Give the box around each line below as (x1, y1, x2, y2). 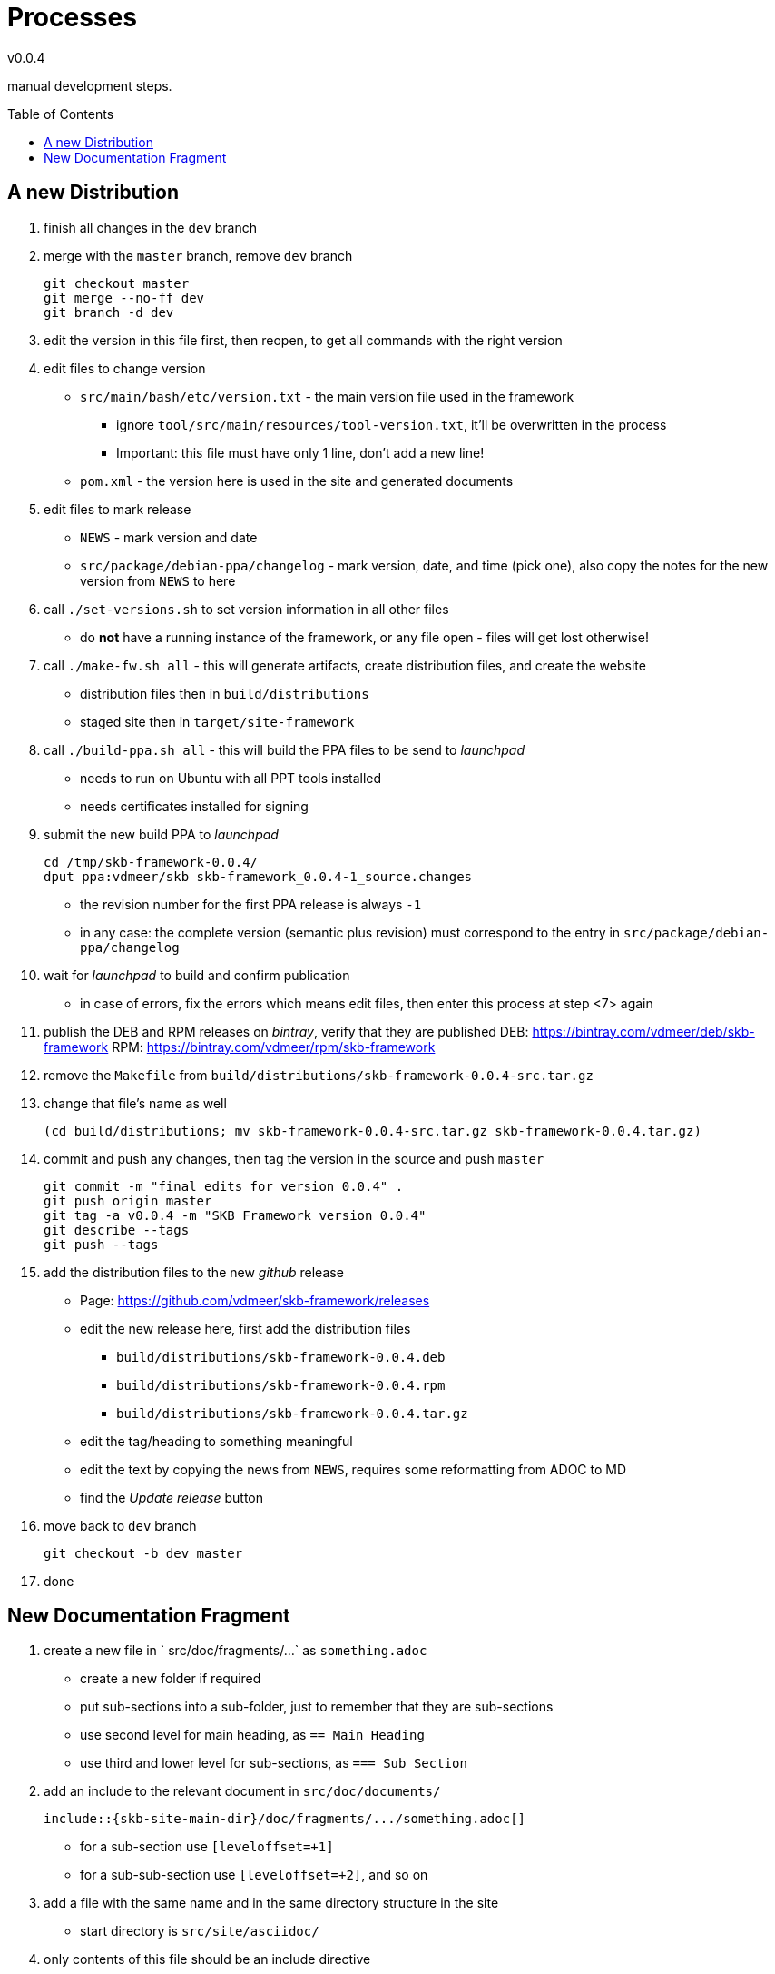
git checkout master (44, 275, 190, 291)
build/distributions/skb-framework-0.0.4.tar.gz (116, 1405, 468, 1421)
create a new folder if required (80, 1671, 261, 1687)
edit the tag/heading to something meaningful (80, 1433, 353, 1449)
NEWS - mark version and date (80, 529, 258, 545)
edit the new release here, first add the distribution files (80, 1320, 411, 1336)
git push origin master (44, 1193, 212, 1208)
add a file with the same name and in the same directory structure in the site (44, 1895, 499, 1911)
